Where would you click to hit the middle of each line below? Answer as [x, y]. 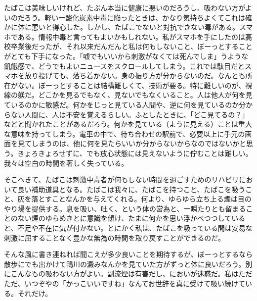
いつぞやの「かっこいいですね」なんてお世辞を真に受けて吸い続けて [135, 283]
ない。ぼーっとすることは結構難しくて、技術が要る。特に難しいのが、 [131, 85]
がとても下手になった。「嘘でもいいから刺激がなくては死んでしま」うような [126, 56]
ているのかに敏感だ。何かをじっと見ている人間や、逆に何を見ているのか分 [125, 104]
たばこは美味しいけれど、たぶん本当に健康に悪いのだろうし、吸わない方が [125, 7]
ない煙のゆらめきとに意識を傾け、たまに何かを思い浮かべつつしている [131, 218]
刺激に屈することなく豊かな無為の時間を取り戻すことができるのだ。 [114, 237]
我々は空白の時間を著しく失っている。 [66, 163]
